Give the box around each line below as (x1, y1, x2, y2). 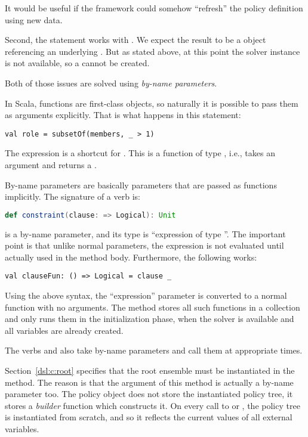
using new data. (5, 13, 63, 26)
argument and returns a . (5, 159, 97, 171)
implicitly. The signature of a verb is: (5, 190, 140, 203)
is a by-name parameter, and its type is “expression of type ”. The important (5, 227, 286, 240)
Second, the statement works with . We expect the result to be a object (5, 33, 266, 46)
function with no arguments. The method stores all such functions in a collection (5, 300, 300, 313)
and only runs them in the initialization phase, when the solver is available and (5, 312, 294, 325)
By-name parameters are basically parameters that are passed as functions (5, 178, 277, 191)
